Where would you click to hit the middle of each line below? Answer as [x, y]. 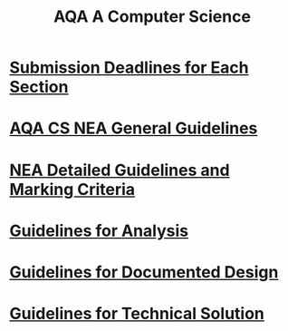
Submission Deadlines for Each [129, 68]
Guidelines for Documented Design [144, 272]
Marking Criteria [72, 189]
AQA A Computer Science [152, 17]
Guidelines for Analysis [99, 231]
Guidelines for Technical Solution [137, 314]
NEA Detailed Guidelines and [120, 170]
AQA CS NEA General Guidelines [134, 128]
